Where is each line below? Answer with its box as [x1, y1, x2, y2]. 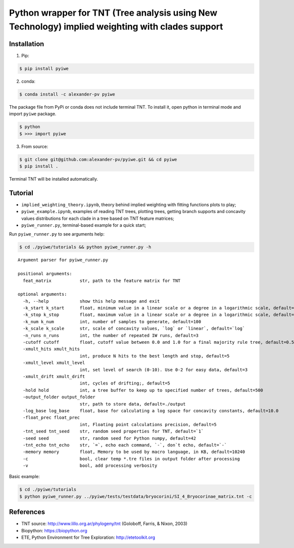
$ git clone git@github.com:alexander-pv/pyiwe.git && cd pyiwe [19, 157, 177, 162]
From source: [21, 143, 49, 149]
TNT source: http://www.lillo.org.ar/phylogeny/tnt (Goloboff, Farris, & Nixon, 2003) [21, 521, 188, 526]
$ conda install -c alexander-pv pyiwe [19, 91, 115, 97]
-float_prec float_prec [23, 415, 80, 421]
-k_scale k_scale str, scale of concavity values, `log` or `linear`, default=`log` [23, 326, 245, 332]
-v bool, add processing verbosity [23, 463, 158, 469]
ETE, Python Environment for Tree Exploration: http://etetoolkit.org [21, 534, 155, 541]
